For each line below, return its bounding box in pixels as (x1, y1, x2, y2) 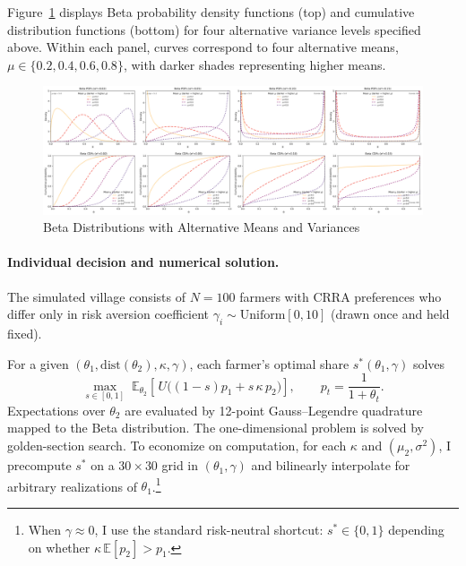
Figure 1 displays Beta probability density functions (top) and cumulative (7, 3, 415, 21)
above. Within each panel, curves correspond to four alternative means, (7, 38, 399, 56)
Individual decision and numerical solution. (7, 253, 280, 271)
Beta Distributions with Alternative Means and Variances (43, 218, 360, 236)
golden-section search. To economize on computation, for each (7, 436, 347, 455)
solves (412, 354, 445, 373)
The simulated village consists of (7, 287, 186, 305)
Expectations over (7, 400, 106, 419)
